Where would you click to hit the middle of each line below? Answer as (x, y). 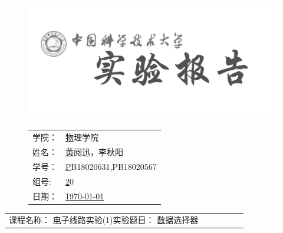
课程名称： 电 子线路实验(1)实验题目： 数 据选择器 (104, 220)
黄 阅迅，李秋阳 (94, 151)
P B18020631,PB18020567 (111, 166)
